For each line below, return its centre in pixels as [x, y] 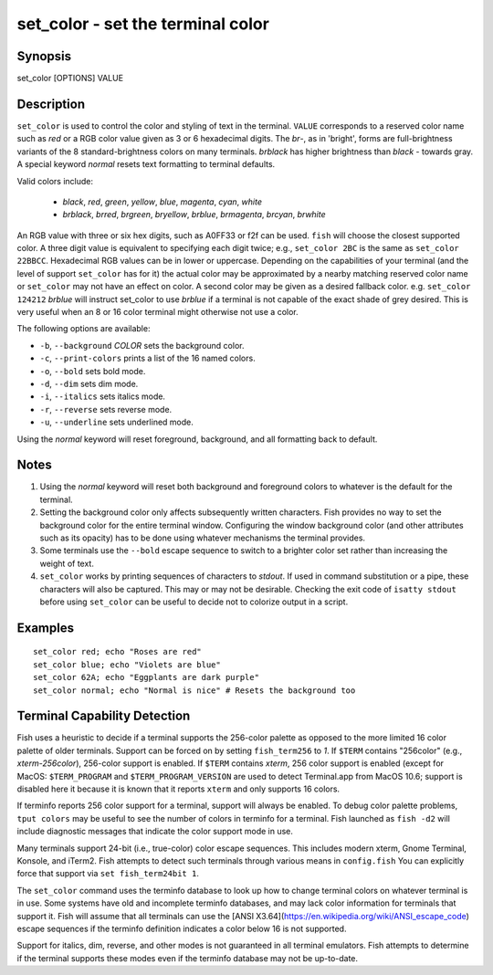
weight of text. [67, 563]
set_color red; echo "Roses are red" [118, 652]
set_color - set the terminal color [143, 24]
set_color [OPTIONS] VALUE [70, 79]
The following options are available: [84, 329]
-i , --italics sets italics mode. [103, 396]
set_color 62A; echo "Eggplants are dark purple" [147, 677]
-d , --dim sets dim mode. [89, 384]
